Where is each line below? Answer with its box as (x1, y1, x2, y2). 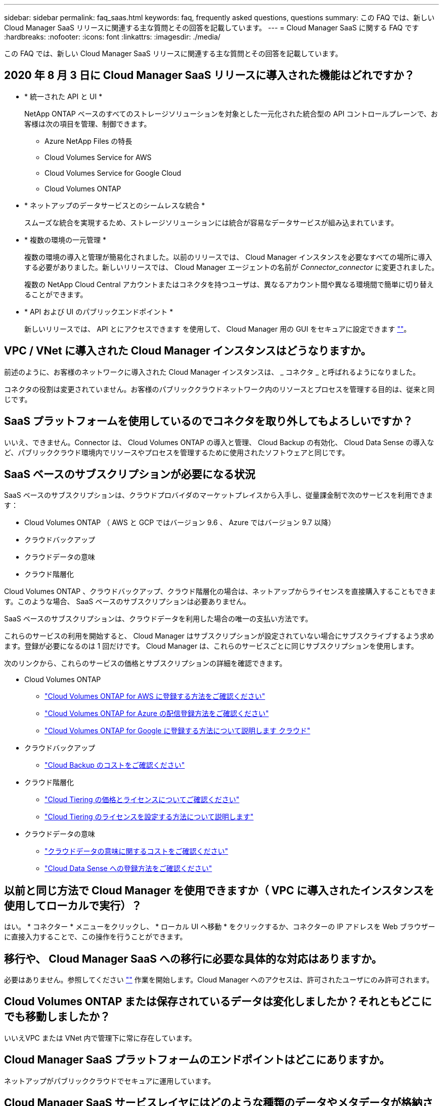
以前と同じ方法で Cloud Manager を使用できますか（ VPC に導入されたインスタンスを (4, 884, 434, 897)
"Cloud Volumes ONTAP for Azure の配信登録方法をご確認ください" (45, 709, 269, 718)
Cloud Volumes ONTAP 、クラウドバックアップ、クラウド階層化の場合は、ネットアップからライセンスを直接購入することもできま (4, 587, 436, 596)
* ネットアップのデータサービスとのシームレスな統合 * (24, 201, 205, 210)
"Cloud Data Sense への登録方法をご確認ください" (45, 864, 212, 873)
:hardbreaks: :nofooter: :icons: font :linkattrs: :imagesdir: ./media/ (4, 32, 220, 41)
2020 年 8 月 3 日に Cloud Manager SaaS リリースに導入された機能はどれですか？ (4, 69, 415, 82)
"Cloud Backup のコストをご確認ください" (45, 761, 185, 770)
